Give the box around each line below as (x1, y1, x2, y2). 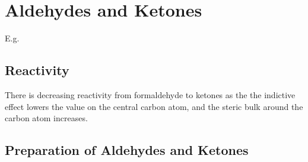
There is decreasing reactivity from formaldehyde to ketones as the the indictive (5, 88, 296, 101)
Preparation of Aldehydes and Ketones (5, 141, 249, 159)
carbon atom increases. (5, 112, 88, 124)
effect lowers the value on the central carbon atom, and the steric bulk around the (5, 100, 303, 112)
